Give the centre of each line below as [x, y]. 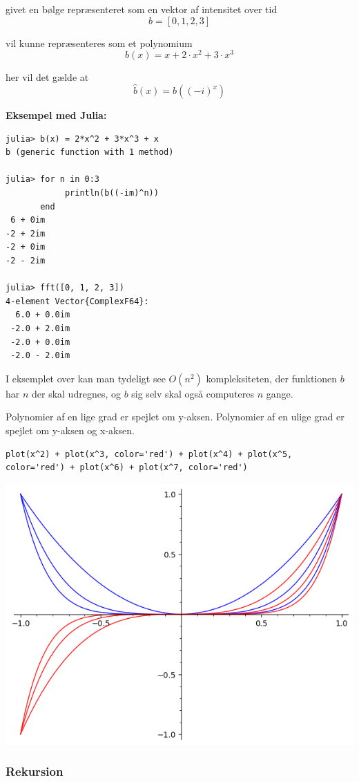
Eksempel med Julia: [56, 115]
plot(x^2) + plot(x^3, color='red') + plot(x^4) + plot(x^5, [149, 454]
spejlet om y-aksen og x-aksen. [70, 430]
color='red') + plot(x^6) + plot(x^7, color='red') [127, 468]
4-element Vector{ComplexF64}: [77, 301]
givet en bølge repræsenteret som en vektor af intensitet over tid [142, 9]
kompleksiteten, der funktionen [272, 378]
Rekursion [35, 771]
